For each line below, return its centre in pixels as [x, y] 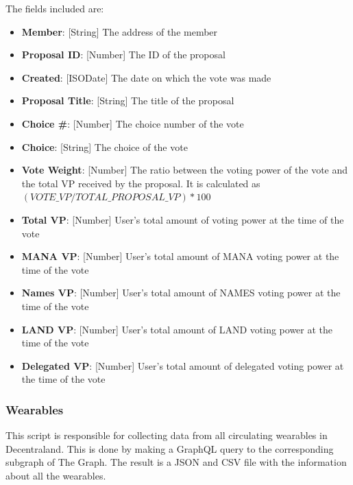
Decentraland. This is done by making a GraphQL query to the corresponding [170, 448]
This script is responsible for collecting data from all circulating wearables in [167, 435]
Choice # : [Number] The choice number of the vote [133, 123]
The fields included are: [55, 8]
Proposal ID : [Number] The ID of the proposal [123, 55]
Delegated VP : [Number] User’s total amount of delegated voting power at [183, 365]
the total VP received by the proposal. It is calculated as [141, 183]
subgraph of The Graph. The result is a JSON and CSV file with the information [176, 462]
